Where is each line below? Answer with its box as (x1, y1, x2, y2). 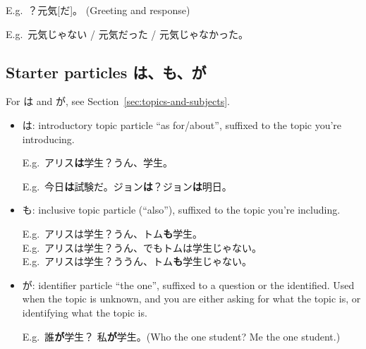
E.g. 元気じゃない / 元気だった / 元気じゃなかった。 (6, 26, 248, 41)
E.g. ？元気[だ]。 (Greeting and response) (6, 3, 190, 17)
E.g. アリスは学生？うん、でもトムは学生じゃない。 (22, 240, 262, 255)
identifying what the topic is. (22, 305, 147, 319)
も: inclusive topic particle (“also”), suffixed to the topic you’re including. (22, 202, 341, 217)
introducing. (22, 131, 75, 146)
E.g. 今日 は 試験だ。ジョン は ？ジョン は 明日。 (22, 178, 232, 193)
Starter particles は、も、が (6, 61, 207, 82)
